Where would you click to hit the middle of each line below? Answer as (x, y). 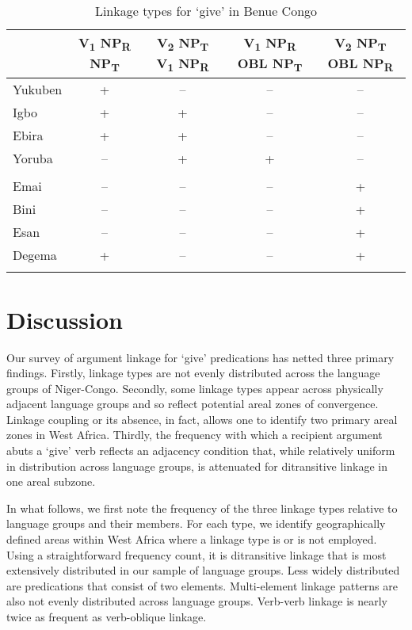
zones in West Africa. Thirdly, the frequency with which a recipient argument (195, 435)
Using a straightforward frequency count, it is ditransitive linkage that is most (196, 554)
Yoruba (33, 158)
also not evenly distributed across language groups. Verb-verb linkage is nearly (197, 601)
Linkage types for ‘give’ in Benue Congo (206, 11)
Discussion (65, 319)
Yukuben (38, 90)
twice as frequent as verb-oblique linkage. (107, 617)
